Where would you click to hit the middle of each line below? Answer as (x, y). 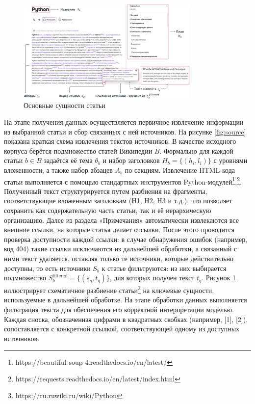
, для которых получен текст (152, 278)
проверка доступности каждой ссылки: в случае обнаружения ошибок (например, (126, 239)
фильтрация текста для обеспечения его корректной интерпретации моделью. (119, 309)
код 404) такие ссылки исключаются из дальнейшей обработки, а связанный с (121, 249)
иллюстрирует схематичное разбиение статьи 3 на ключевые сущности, (109, 289)
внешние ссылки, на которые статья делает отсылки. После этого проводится (119, 229)
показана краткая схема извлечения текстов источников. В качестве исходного (120, 141)
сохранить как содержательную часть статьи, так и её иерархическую (108, 210)
